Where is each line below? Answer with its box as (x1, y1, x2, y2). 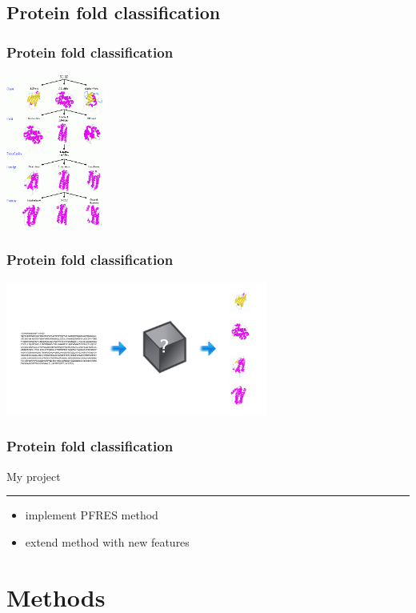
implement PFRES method (25, 507, 158, 523)
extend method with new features (25, 533, 190, 550)
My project (6, 467, 61, 484)
